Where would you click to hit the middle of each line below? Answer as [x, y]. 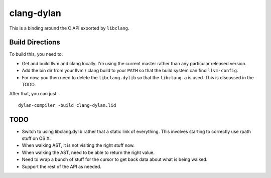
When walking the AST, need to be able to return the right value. [88, 152]
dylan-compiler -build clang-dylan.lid [67, 105]
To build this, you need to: [36, 54]
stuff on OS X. [36, 138]
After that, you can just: [33, 94]
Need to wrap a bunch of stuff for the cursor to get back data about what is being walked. [115, 159]
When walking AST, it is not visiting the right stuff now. [78, 145]
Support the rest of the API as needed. [61, 166]
